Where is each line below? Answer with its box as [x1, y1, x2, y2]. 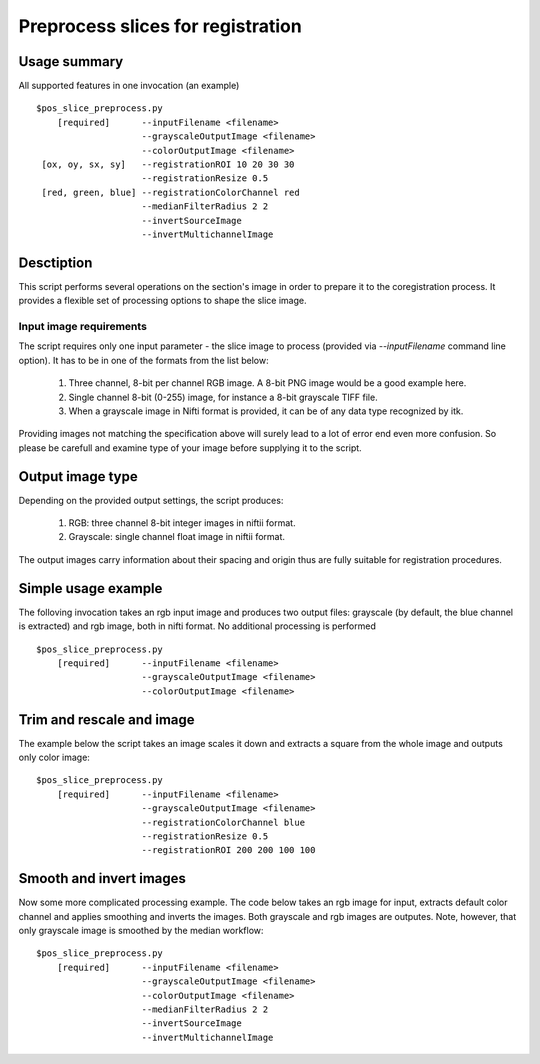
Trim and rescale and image [18, 711, 195, 728]
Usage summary [18, 53, 124, 70]
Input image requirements [18, 320, 147, 334]
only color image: [18, 751, 90, 763]
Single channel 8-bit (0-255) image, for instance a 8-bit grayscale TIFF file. [68, 391, 379, 403]
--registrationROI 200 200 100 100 [141, 845, 316, 856]
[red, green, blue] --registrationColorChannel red [41, 186, 300, 198]
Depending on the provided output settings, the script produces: [18, 494, 284, 506]
